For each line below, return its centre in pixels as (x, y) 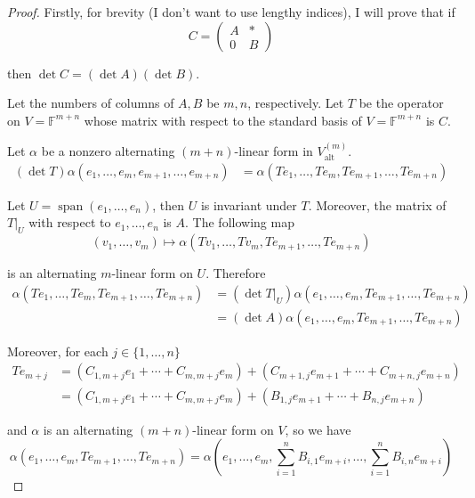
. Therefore (236, 273)
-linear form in (274, 151)
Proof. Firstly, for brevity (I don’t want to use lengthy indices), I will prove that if (231, 12)
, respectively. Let (296, 103)
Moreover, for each (58, 351)
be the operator (401, 103)
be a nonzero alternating (108, 151)
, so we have (318, 429)
